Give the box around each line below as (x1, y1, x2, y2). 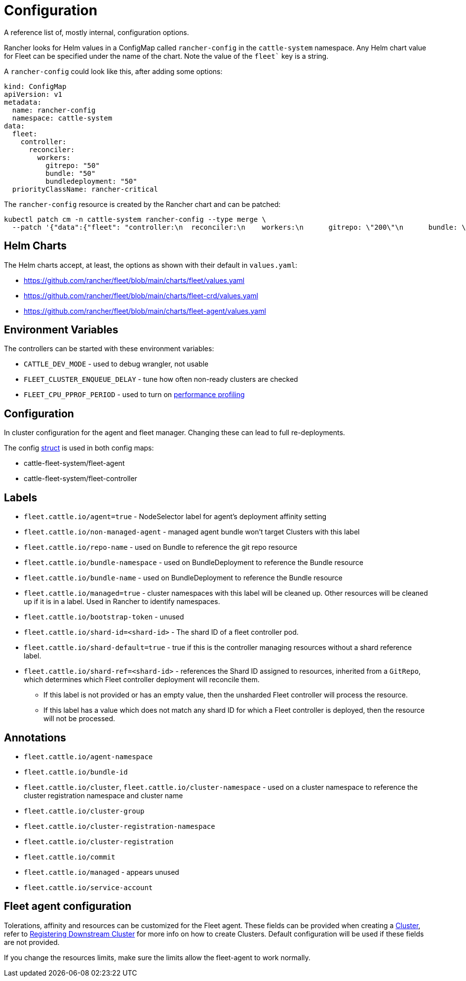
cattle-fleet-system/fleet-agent (24, 459, 125, 468)
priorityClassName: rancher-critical (12, 185, 158, 193)
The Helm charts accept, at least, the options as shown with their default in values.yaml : (4, 260, 298, 269)
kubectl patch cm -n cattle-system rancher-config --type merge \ (4, 215, 267, 223)
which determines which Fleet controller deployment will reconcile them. (24, 675, 260, 684)
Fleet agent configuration (4, 900, 132, 913)
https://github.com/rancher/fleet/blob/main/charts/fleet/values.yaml (24, 276, 245, 285)
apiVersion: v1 (4, 90, 63, 98)
